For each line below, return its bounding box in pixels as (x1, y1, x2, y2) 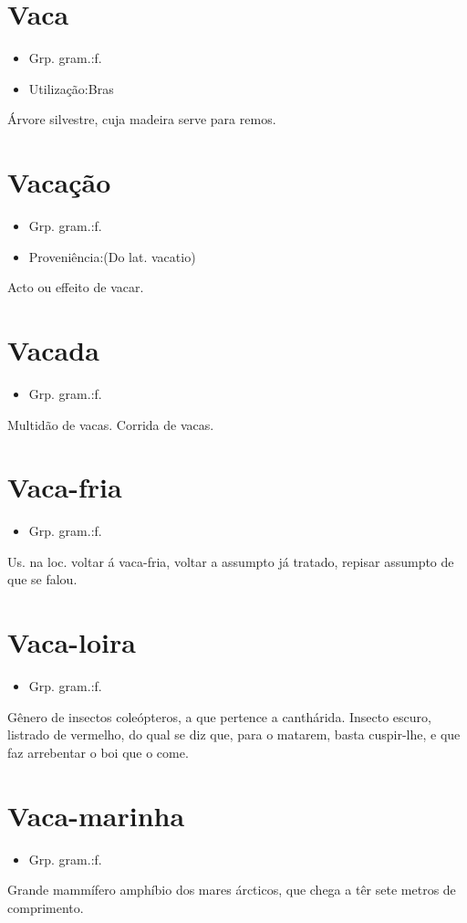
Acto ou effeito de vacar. (7, 278, 144, 297)
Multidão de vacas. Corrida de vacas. (7, 414, 214, 434)
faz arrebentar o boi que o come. (7, 742, 189, 761)
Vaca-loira (7, 624, 136, 661)
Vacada (7, 331, 99, 368)
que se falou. (7, 570, 78, 589)
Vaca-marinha (7, 796, 185, 834)
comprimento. (7, 897, 84, 917)
